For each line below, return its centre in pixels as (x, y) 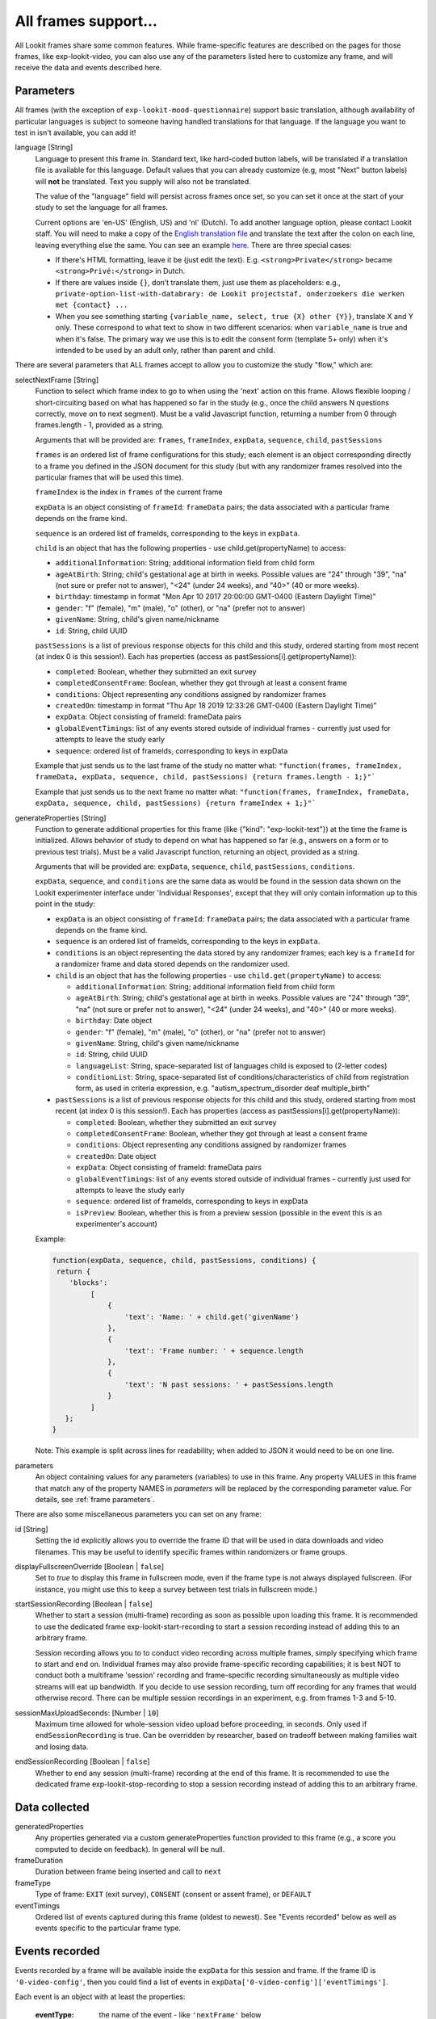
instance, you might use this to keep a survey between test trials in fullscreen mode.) (176, 1589)
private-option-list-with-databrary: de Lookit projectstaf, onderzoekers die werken (230, 294)
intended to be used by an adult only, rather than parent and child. (166, 350)
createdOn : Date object (116, 1156)
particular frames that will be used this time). (109, 477)
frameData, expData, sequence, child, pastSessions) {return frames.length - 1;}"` (205, 777)
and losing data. (62, 1746)
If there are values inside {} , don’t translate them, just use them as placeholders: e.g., (198, 282)
